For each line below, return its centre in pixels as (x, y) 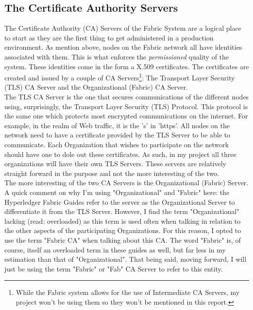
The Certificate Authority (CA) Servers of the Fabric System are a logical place (123, 28)
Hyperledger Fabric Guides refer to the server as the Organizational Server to (120, 202)
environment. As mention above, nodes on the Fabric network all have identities (123, 47)
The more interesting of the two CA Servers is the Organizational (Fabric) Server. (126, 183)
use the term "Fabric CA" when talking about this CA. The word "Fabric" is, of (123, 240)
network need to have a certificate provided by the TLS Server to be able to (118, 135)
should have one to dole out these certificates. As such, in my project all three (120, 154)
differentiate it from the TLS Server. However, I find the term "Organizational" (122, 211)
